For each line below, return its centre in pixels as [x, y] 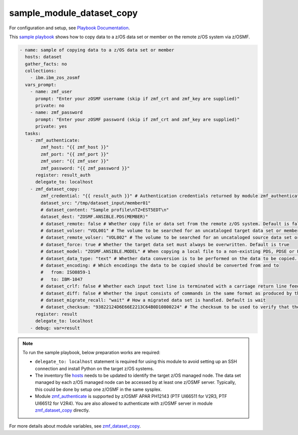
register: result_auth [63, 175]
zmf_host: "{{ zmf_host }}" [75, 147]
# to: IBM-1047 [62, 279]
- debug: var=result [55, 328]
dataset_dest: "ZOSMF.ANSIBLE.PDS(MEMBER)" [94, 217]
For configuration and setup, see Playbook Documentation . [70, 28]
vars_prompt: [41, 85]
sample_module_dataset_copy [74, 13]
